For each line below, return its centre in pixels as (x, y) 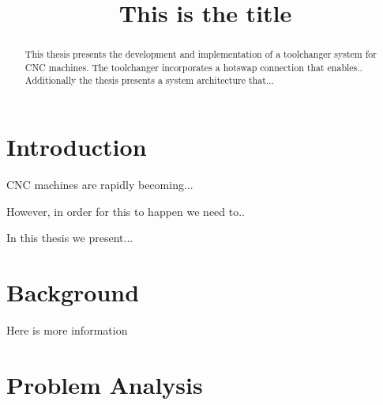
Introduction (77, 147)
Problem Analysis (105, 384)
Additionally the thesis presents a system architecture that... (149, 80)
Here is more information (67, 329)
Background (73, 292)
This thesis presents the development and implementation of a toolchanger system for (201, 54)
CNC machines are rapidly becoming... (100, 185)
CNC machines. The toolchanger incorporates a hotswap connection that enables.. (193, 67)
